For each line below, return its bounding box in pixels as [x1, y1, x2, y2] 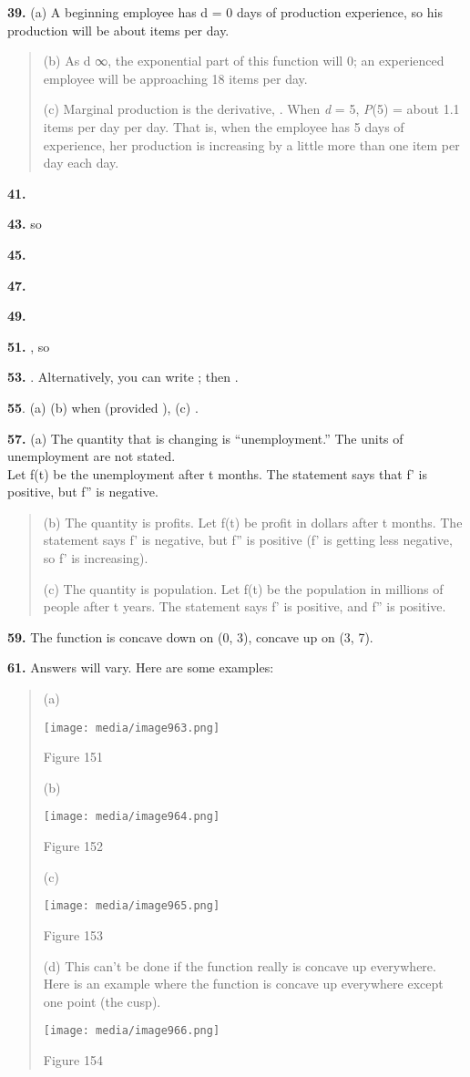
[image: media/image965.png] [43, 899, 220, 913]
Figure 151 [43, 747, 103, 766]
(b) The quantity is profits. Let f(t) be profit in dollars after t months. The [43, 512, 463, 531]
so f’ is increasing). [43, 549, 148, 568]
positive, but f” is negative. [7, 482, 158, 501]
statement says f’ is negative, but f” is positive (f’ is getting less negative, [43, 530, 453, 549]
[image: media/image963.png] [43, 721, 220, 734]
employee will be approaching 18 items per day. [43, 68, 308, 87]
